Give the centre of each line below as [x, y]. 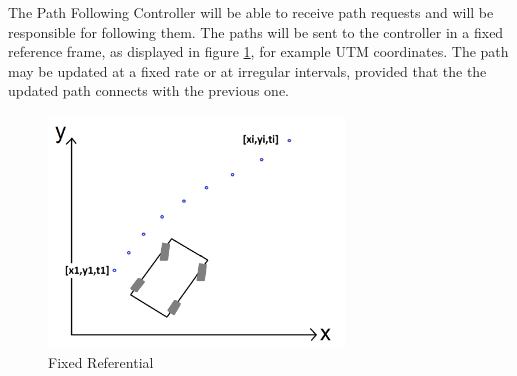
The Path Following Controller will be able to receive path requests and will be [251, 12]
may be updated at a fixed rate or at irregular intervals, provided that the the [247, 70]
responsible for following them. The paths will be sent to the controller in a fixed [256, 31]
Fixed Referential [101, 362]
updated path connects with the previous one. [148, 90]
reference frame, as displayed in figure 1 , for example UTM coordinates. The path [258, 51]
